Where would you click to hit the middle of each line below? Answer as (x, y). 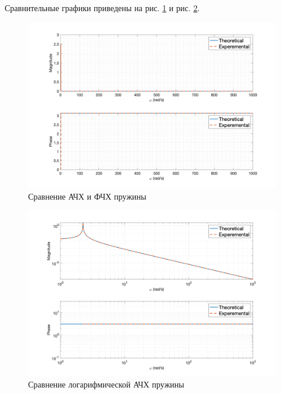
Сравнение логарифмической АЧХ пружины (106, 384)
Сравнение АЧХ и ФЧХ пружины (87, 196)
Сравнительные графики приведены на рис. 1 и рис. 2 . (102, 8)
